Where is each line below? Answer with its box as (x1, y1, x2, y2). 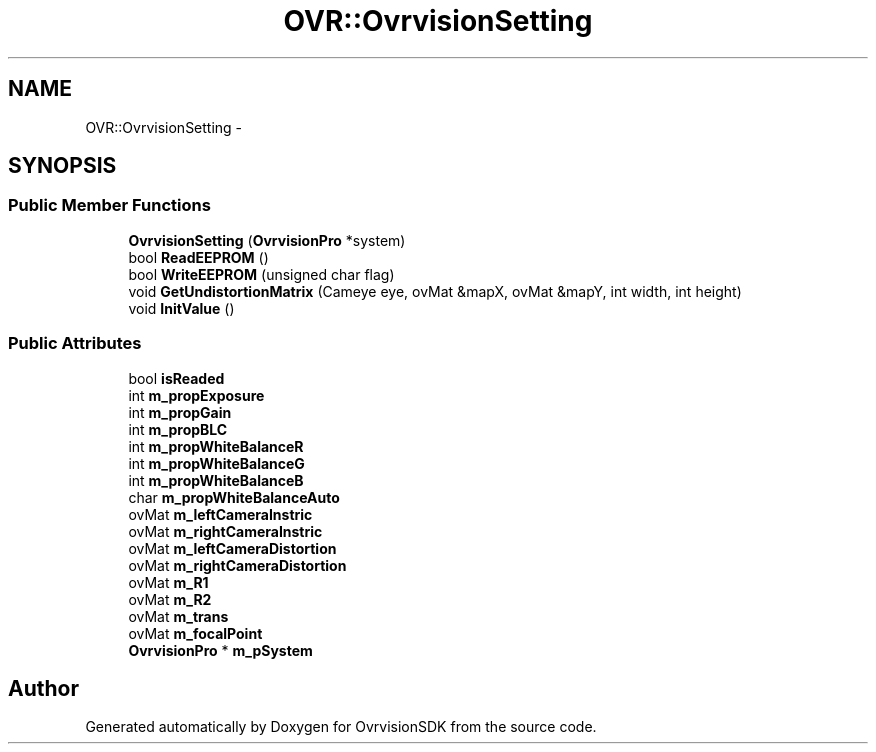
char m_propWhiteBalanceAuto (128, 488, 340, 506)
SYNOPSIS (8, 153, 117, 179)
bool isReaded (128, 369, 225, 387)
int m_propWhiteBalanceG (128, 454, 305, 472)
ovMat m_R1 (128, 573, 209, 591)
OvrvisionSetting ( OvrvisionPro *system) (128, 231, 406, 249)
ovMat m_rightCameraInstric (128, 522, 323, 540)
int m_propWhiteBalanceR (128, 437, 304, 455)
